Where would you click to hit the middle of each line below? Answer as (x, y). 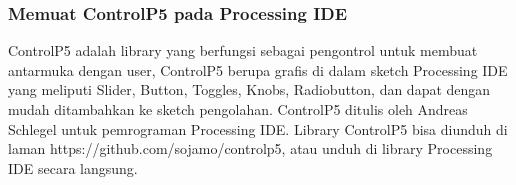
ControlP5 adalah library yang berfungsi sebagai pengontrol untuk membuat (243, 50)
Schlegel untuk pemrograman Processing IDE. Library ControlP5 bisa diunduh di (258, 128)
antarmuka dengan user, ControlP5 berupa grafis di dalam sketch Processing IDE (258, 69)
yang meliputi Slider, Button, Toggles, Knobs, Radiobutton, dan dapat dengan (249, 89)
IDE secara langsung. (73, 167)
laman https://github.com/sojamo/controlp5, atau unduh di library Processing (250, 148)
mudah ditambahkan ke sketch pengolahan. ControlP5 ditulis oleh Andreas (238, 109)
